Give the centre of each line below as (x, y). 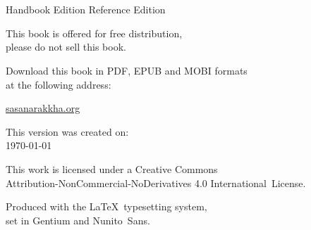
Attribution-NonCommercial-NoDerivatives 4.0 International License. (156, 183)
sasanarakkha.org (43, 108)
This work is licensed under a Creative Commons (112, 168)
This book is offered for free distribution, (94, 33)
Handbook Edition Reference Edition (86, 9)
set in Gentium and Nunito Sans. (78, 220)
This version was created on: (67, 131)
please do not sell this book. (66, 47)
